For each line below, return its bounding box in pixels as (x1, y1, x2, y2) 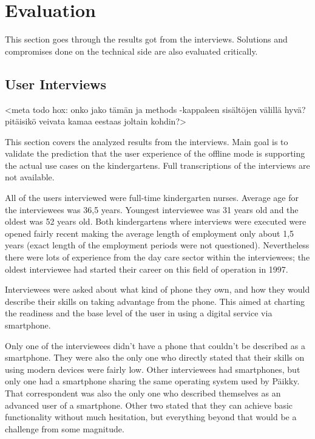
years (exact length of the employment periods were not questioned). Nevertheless (5, 239, 310, 251)
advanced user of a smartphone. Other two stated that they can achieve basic (5, 398, 293, 411)
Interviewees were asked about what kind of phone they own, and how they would (5, 283, 310, 296)
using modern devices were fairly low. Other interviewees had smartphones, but (5, 362, 300, 375)
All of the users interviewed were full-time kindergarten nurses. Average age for (5, 191, 299, 204)
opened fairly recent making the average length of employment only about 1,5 (5, 226, 294, 239)
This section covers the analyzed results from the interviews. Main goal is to (5, 135, 288, 148)
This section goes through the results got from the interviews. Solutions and (5, 33, 288, 46)
